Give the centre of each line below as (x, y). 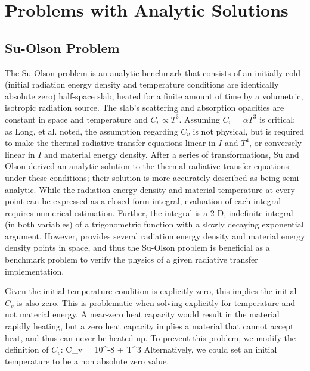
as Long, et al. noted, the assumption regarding (92, 131)
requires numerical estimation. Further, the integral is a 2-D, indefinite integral (149, 212)
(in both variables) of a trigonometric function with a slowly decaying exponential (154, 224)
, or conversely (276, 143)
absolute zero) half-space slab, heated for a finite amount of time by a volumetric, (154, 96)
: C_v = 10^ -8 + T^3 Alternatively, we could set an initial (169, 349)
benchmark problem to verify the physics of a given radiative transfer (131, 259)
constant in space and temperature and (76, 119)
